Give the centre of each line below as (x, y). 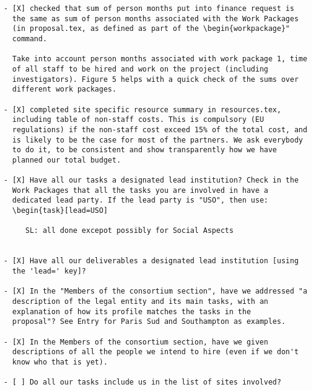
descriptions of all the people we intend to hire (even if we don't (155, 352)
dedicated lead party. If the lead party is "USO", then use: (140, 200)
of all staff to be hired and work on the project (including (140, 69)
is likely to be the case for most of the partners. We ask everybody (158, 140)
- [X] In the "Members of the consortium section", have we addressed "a (156, 291)
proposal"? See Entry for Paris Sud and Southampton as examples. (149, 322)
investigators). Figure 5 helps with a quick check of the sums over (155, 79)
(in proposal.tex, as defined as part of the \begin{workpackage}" (151, 29)
